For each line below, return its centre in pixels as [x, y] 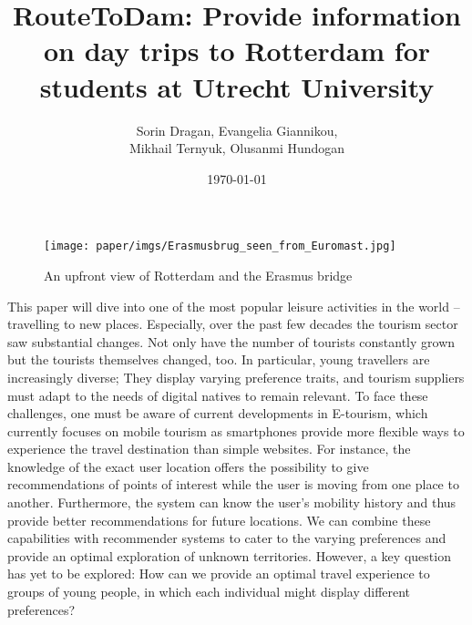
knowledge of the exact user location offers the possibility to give [188, 466]
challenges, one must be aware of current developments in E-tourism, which [218, 413]
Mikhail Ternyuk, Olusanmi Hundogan [237, 148]
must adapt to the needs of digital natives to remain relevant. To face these [218, 395]
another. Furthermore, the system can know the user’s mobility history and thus [232, 502]
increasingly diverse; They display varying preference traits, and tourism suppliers [236, 377]
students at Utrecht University [237, 86]
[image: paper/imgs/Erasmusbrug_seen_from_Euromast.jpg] [220, 246]
